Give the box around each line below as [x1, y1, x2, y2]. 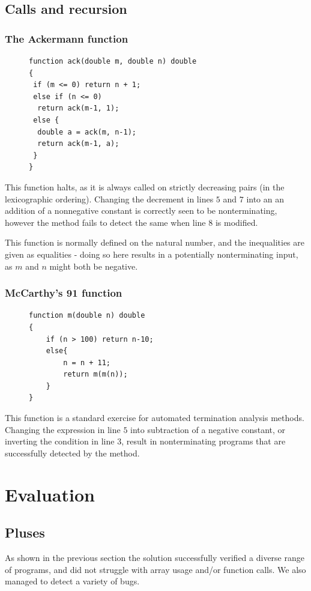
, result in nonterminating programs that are [121, 435, 286, 447]
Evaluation [5, 482, 95, 506]
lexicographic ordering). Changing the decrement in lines [5, 192, 214, 205]
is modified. [215, 216, 258, 228]
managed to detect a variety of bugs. [5, 575, 140, 587]
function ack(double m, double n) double [29, 57, 197, 65]
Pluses [5, 523, 45, 542]
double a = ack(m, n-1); [37, 127, 136, 136]
